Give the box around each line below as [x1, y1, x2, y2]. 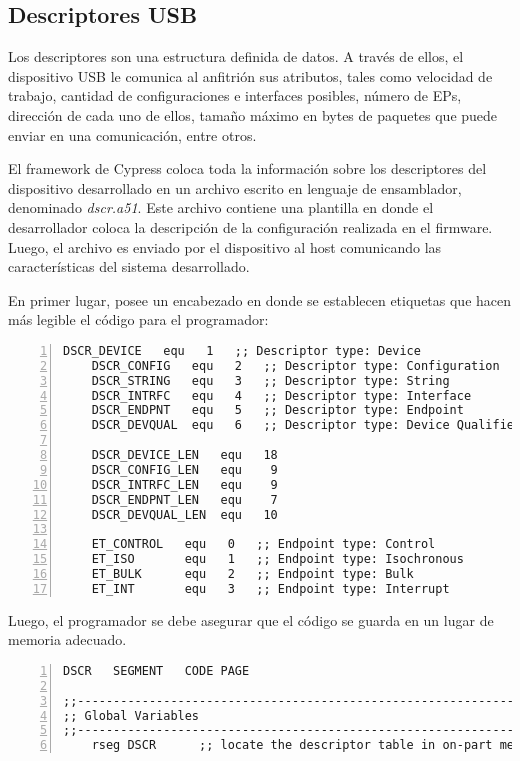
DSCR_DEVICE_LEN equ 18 [91, 448, 278, 463]
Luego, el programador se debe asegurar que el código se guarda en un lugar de [8, 609, 494, 630]
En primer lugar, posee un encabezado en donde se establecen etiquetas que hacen [8, 289, 512, 310]
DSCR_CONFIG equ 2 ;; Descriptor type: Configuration [91, 358, 500, 373]
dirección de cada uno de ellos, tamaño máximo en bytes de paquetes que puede [8, 104, 498, 125]
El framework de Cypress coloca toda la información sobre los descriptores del [8, 158, 487, 179]
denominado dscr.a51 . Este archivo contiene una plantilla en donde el [8, 197, 434, 218]
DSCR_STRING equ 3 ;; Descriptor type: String [91, 373, 450, 388]
